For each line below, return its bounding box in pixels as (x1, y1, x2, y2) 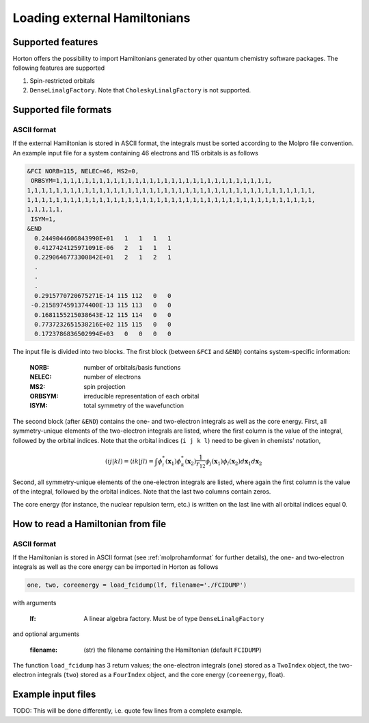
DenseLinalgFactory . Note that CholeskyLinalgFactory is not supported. (29, 86, 251, 94)
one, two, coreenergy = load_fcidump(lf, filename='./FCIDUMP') (27, 581, 247, 589)
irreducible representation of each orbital (83, 392, 200, 400)
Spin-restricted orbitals (29, 76, 95, 85)
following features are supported (12, 64, 105, 72)
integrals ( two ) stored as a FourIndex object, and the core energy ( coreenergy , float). (37, 671, 286, 679)
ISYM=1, (31, 215, 57, 223)
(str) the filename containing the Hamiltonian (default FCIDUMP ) (83, 646, 262, 654)
